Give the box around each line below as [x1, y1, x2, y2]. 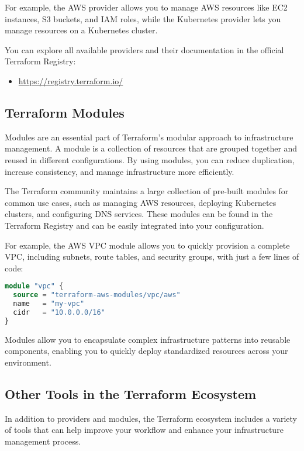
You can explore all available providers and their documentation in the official [5, 43, 284, 56]
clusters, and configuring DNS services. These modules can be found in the [5, 208, 273, 220]
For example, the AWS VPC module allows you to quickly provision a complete [5, 239, 290, 251]
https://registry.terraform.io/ [18, 74, 123, 87]
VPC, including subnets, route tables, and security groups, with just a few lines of [5, 250, 299, 263]
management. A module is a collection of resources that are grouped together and [5, 142, 298, 154]
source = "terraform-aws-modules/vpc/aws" [13, 291, 181, 299]
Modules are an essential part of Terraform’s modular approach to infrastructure [5, 130, 293, 143]
